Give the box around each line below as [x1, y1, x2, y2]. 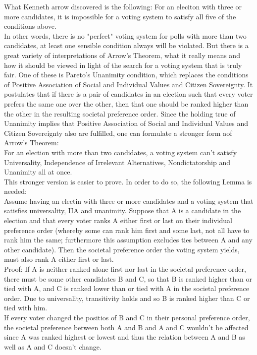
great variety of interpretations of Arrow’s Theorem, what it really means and [4, 50, 240, 60]
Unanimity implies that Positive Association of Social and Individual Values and [4, 118, 248, 128]
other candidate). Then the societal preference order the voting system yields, [4, 244, 240, 254]
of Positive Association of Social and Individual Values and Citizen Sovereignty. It [4, 79, 253, 89]
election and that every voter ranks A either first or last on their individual [4, 215, 232, 226]
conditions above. [4, 21, 56, 31]
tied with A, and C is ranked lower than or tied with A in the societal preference [4, 283, 249, 294]
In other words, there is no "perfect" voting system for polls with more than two [4, 30, 247, 41]
